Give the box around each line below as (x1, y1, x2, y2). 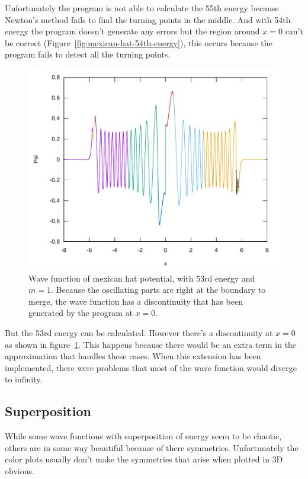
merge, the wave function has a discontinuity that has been (28, 295, 243, 307)
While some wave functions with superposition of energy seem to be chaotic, (5, 430, 282, 442)
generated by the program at (28, 306, 133, 319)
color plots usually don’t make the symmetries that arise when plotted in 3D (5, 453, 283, 465)
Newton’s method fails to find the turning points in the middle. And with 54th (5, 13, 291, 25)
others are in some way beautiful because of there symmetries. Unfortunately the (5, 441, 299, 454)
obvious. (5, 464, 34, 477)
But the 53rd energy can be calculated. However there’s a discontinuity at (5, 326, 273, 339)
